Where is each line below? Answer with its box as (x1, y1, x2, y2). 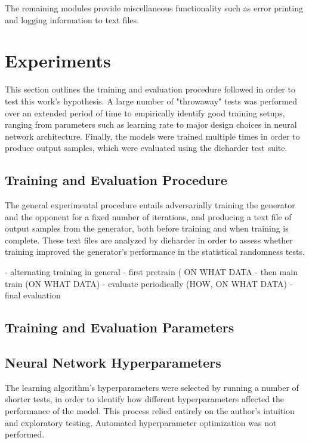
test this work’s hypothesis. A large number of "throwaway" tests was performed (5, 94, 297, 107)
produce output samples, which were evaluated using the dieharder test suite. (5, 141, 288, 154)
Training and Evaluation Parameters (5, 318, 234, 337)
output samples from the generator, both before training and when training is (5, 222, 289, 235)
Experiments (5, 48, 111, 73)
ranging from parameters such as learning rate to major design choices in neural (5, 118, 297, 131)
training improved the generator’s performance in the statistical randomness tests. (5, 245, 305, 258)
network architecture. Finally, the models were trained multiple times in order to (5, 129, 300, 142)
